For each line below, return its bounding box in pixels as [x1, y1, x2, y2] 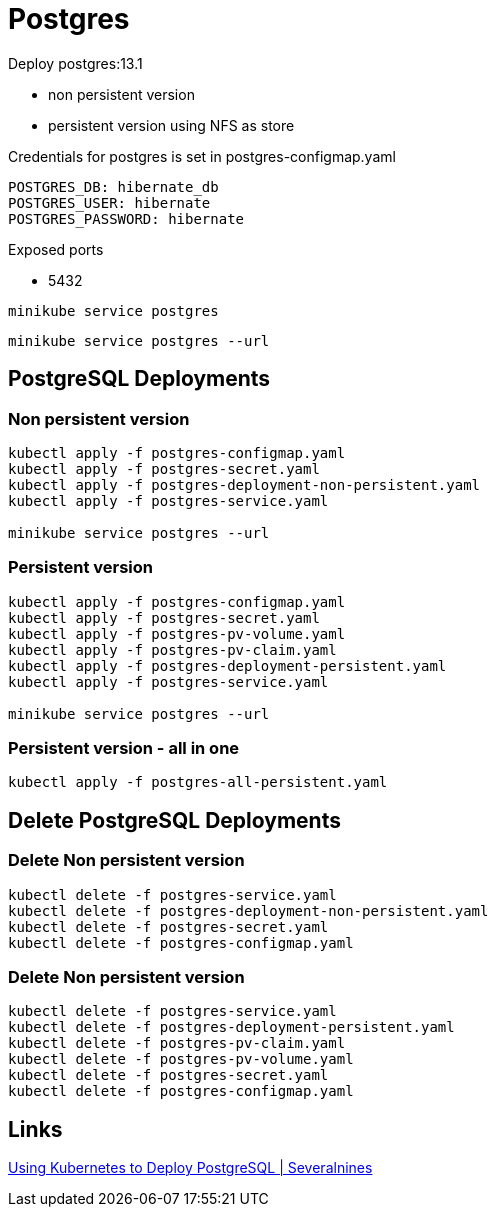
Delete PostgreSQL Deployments [8, 807, 341, 833]
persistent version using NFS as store [48, 116, 295, 134]
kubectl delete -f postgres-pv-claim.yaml [8, 1035, 346, 1052]
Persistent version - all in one [8, 738, 240, 759]
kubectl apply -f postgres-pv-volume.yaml [8, 625, 346, 642]
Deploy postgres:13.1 [8, 54, 143, 72]
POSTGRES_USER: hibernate [8, 194, 211, 211]
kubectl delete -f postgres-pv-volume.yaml [8, 1051, 354, 1068]
